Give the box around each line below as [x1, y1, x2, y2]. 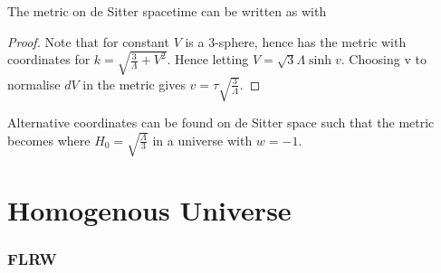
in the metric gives [82, 74, 186, 93]
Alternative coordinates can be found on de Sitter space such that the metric [7, 112, 435, 131]
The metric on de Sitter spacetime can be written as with [7, 2, 327, 20]
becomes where [7, 130, 91, 149]
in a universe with [152, 130, 253, 149]
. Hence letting [167, 50, 249, 69]
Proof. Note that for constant [7, 32, 169, 51]
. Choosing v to [340, 50, 427, 69]
